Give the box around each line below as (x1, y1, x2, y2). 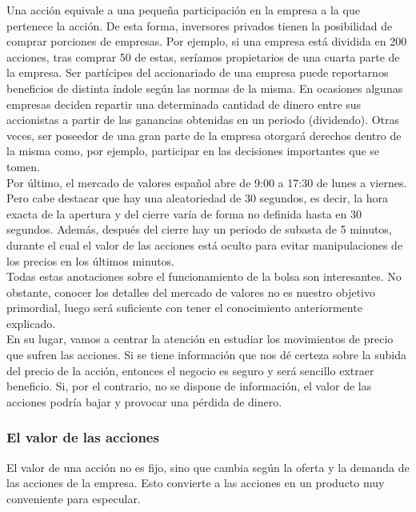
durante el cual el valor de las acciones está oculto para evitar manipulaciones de (6, 236, 403, 253)
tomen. (6, 158, 40, 174)
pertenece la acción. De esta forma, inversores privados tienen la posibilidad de (6, 17, 393, 34)
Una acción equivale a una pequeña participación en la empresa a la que (6, 2, 360, 18)
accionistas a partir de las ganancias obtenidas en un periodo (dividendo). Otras (6, 111, 400, 128)
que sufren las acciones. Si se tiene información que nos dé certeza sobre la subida (6, 346, 406, 363)
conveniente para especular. (6, 490, 141, 506)
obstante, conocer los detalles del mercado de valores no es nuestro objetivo (6, 283, 376, 300)
